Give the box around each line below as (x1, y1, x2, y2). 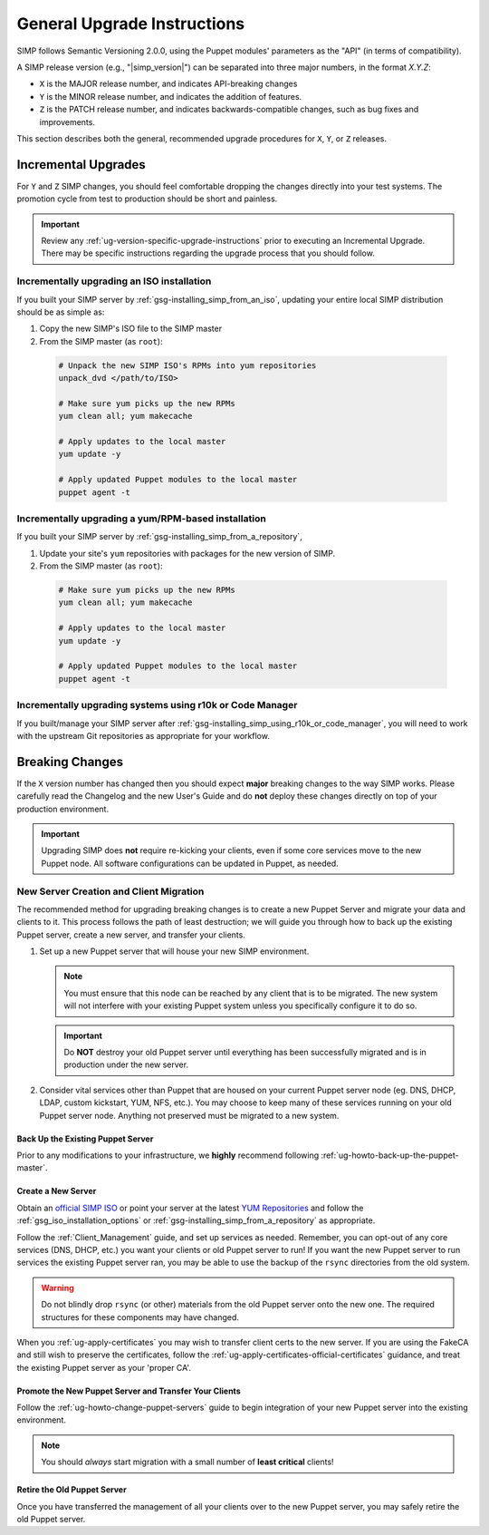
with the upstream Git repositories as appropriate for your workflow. (16, 730, 271, 741)
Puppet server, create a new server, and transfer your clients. (16, 929, 246, 940)
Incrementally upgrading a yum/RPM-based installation (16, 512, 266, 525)
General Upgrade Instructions (16, 14, 245, 34)
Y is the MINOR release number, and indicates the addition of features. (39, 91, 302, 102)
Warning (41, 1282, 74, 1293)
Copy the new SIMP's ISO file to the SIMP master (39, 323, 222, 335)
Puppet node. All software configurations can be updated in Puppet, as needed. (41, 858, 339, 869)
